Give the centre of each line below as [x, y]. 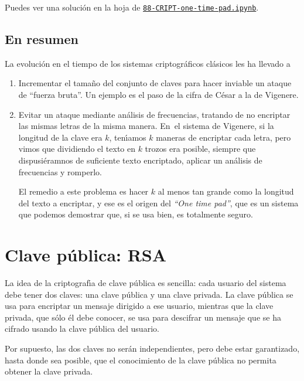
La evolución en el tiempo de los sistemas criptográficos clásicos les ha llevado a [148, 63]
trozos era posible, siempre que [200, 149]
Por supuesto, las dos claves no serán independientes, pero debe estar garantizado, [152, 348]
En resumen [42, 39]
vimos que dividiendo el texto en [77, 149]
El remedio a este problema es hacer [83, 191]
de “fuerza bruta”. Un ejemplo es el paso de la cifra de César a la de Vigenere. [158, 95]
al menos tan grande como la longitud [226, 191]
